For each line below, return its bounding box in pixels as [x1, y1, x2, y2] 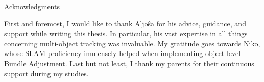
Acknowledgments [4, 1, 60, 11]
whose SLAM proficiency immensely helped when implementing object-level [4, 48, 241, 59]
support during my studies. [4, 68, 89, 78]
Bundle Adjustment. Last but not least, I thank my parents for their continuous [4, 58, 254, 68]
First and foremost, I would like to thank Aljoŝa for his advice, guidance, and [4, 18, 246, 29]
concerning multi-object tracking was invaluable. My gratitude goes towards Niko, [4, 38, 260, 48]
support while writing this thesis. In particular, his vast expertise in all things [4, 28, 248, 39]
